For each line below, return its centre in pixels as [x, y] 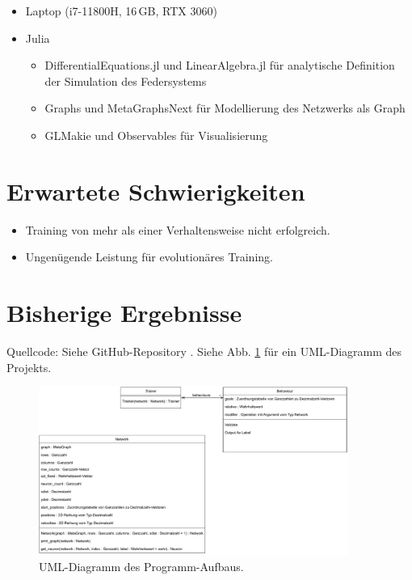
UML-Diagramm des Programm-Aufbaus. [141, 566]
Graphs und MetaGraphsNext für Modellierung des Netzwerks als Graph [225, 108]
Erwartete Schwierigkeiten [156, 191]
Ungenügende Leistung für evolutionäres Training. [149, 257]
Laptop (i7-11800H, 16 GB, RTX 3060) [121, 11]
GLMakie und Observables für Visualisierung [156, 135]
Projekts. [29, 367]
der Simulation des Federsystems [126, 80]
